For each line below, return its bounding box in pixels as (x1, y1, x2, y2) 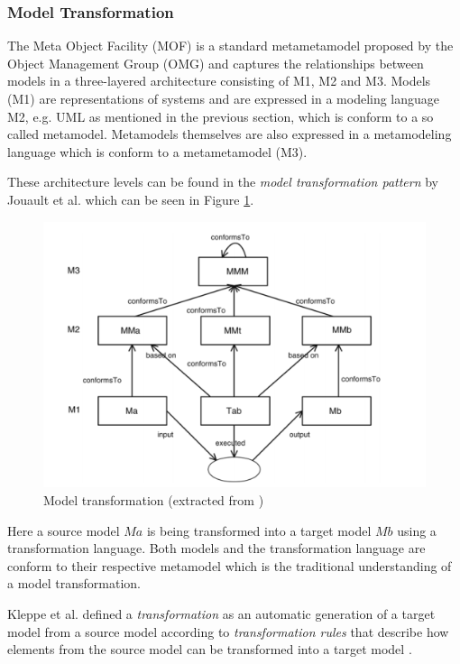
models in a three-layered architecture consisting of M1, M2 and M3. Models (7, 71, 431, 90)
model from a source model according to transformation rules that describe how (7, 622, 449, 641)
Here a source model (7, 521, 120, 539)
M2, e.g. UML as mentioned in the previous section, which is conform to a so (7, 106, 434, 125)
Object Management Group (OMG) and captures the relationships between (7, 53, 424, 72)
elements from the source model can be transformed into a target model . (7, 640, 412, 659)
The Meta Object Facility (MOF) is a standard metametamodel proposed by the (7, 36, 454, 55)
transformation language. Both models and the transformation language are (7, 539, 426, 558)
